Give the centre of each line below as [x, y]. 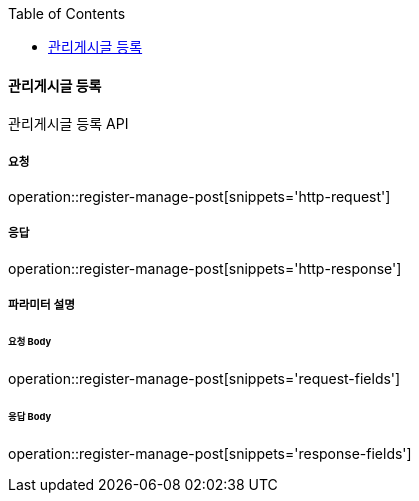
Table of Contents [67, 13]
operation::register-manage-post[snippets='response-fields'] [210, 453]
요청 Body [30, 342]
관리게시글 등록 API [68, 124]
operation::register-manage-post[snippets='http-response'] [205, 268]
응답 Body [30, 416]
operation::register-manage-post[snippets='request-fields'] [204, 378]
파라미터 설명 [41, 305]
